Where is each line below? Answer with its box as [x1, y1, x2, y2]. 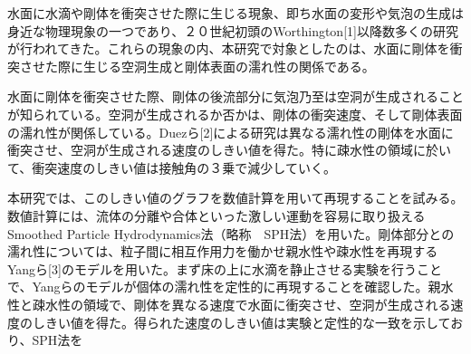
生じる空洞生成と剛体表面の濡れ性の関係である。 [82, 56, 375, 75]
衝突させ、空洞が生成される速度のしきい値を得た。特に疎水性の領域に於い [7, 140, 451, 159]
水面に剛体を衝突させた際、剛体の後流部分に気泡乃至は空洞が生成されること [7, 87, 464, 106]
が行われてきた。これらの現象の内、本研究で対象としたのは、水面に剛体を [7, 39, 450, 58]
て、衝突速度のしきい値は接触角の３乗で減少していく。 [7, 158, 336, 177]
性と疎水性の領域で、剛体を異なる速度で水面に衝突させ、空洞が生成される [7, 294, 451, 313]
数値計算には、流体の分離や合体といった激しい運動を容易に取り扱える [7, 206, 426, 225]
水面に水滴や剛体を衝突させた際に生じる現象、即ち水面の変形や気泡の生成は [7, 4, 464, 22]
